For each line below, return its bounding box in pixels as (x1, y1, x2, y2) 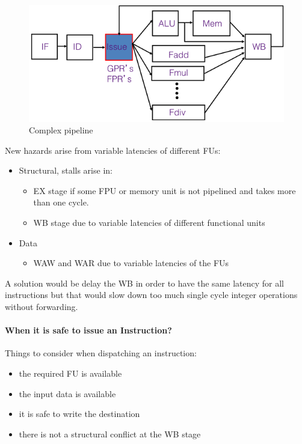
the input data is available (19, 387, 116, 400)
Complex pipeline (29, 124, 93, 136)
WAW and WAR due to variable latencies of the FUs (33, 257, 229, 269)
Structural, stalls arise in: (19, 164, 112, 177)
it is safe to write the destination (19, 407, 140, 420)
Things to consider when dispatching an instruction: (5, 347, 197, 359)
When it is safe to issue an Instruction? (5, 324, 172, 336)
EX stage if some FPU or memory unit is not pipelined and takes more (33, 184, 296, 196)
